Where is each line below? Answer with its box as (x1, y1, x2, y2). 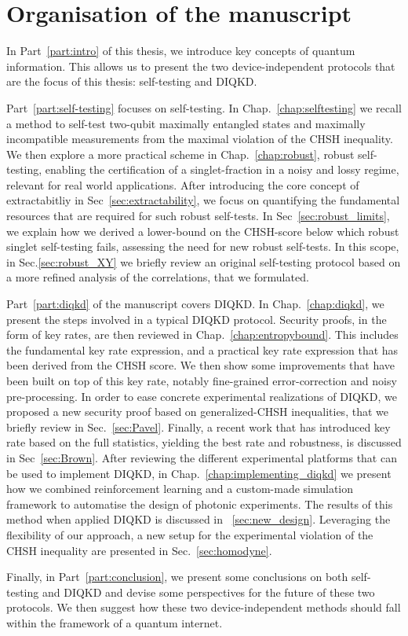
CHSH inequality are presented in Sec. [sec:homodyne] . (6, 542, 272, 558)
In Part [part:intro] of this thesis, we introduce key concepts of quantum (6, 42, 355, 59)
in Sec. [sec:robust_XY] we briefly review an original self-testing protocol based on (6, 253, 401, 270)
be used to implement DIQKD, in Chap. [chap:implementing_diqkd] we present (6, 465, 392, 481)
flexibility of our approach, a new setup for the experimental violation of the (6, 526, 373, 542)
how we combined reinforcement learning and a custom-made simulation (6, 480, 354, 497)
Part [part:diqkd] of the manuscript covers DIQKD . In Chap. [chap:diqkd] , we (6, 296, 384, 312)
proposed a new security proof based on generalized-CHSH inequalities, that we (6, 403, 388, 420)
